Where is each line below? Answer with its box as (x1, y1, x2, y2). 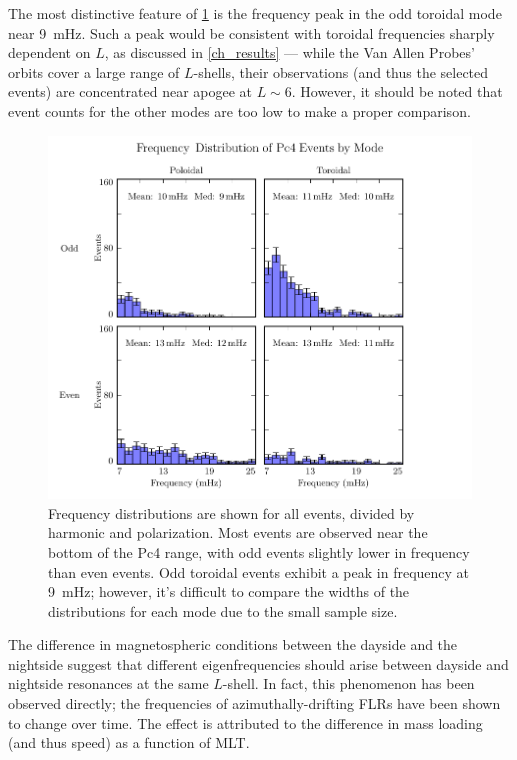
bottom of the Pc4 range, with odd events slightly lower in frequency (48, 541, 470, 562)
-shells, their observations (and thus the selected (193, 61, 489, 82)
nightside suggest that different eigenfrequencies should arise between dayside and (8, 653, 509, 674)
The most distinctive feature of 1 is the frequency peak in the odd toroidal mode (8, 3, 502, 23)
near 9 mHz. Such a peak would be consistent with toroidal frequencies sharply (8, 22, 495, 43)
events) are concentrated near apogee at (8, 81, 252, 102)
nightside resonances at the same (8, 673, 209, 694)
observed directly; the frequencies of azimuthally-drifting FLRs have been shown (8, 693, 501, 714)
